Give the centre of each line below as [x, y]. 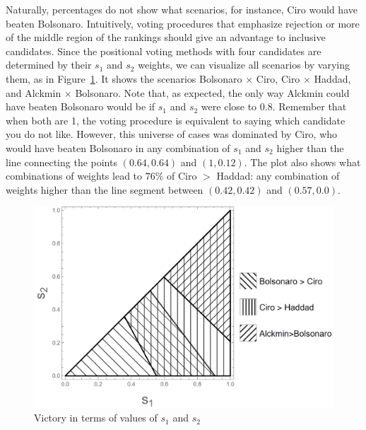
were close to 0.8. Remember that [274, 106]
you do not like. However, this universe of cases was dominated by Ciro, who [172, 134]
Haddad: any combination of [278, 176]
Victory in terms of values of [96, 418]
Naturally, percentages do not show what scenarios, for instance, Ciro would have [182, 9]
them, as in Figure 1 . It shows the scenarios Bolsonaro [124, 78]
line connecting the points [61, 162]
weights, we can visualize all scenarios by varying [244, 65]
